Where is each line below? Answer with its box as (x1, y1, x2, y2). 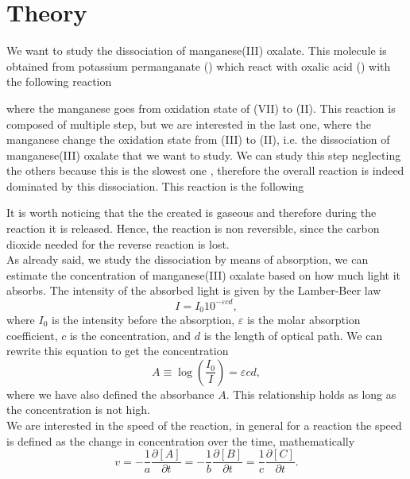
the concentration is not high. (6, 401, 150, 418)
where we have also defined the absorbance (6, 385, 215, 402)
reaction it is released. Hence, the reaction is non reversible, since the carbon (6, 220, 380, 237)
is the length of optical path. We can (203, 326, 383, 343)
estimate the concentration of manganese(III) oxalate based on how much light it (6, 266, 401, 283)
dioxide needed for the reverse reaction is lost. (6, 235, 230, 252)
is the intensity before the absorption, (52, 311, 235, 327)
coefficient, (6, 326, 58, 343)
